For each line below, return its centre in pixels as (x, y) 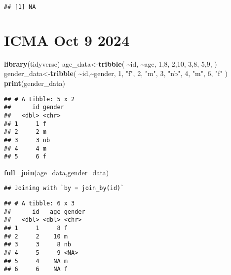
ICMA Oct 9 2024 (67, 40)
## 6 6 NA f (36, 269)
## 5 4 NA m (36, 261)
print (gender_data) (35, 83)
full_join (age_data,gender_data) (57, 172)
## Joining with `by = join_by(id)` (64, 188)
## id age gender (45, 212)
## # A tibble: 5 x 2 (39, 99)
